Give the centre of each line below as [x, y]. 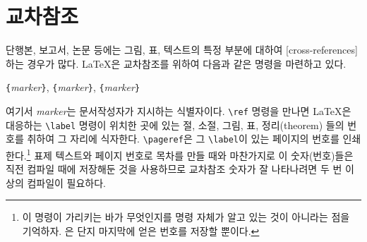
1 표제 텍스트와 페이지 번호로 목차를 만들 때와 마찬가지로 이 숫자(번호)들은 [190, 154]
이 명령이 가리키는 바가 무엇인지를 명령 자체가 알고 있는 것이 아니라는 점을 [186, 217]
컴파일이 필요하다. [67, 182]
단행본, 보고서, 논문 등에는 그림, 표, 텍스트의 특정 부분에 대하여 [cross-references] [182, 50]
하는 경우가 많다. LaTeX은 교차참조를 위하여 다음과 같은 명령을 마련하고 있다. [176, 63]
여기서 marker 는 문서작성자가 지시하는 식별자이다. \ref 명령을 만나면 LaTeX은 [179, 110]
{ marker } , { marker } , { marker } [73, 87]
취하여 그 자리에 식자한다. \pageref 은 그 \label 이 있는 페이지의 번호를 [183, 139]
